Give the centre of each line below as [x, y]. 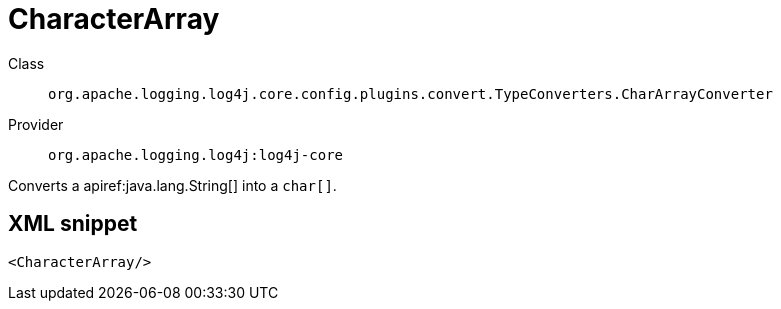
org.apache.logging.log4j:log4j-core [196, 154]
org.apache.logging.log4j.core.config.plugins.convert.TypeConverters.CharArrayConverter [410, 93]
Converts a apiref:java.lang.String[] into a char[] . [172, 185]
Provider [36, 124]
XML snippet [73, 224]
